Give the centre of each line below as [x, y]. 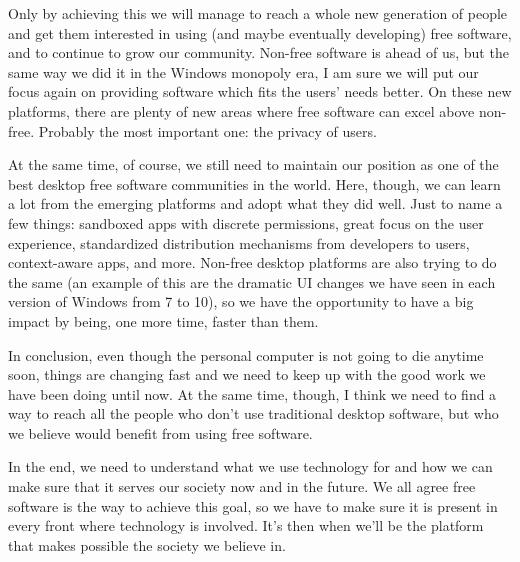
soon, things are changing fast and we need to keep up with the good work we [247, 374]
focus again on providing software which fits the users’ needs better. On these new [260, 91]
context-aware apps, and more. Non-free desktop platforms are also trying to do [252, 262]
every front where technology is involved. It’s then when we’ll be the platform [246, 525]
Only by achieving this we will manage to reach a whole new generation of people [258, 13]
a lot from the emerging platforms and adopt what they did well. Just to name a [255, 203]
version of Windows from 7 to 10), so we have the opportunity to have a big [241, 301]
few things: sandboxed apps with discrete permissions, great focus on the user [246, 222]
